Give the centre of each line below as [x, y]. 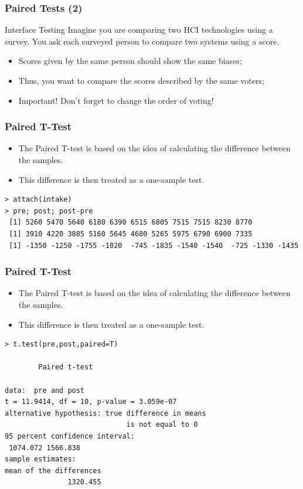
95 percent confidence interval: [70, 436]
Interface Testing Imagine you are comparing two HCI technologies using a [139, 30]
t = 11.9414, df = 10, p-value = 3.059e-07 [91, 402]
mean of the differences [53, 471]
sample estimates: [40, 459]
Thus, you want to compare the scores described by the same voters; [141, 80]
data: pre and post [45, 390]
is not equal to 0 [162, 425]
